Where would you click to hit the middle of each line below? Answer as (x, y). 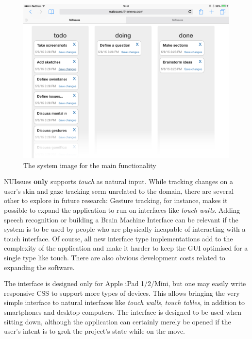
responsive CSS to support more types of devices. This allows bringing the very (122, 293)
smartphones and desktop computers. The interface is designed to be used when (123, 312)
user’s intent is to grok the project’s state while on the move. (95, 331)
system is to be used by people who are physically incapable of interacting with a (125, 229)
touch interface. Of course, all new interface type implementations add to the (118, 238)
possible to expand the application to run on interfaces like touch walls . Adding (122, 210)
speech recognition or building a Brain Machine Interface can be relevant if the (121, 219)
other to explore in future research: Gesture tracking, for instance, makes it (116, 200)
